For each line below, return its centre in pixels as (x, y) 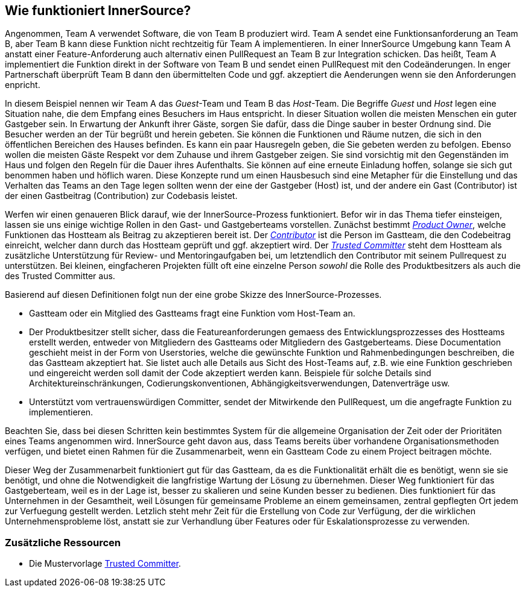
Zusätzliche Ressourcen (63, 542)
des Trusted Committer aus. (60, 276)
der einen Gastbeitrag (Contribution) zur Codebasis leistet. (121, 196)
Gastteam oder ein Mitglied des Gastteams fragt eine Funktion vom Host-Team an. (192, 313)
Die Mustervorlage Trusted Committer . (105, 564)
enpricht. (23, 85)
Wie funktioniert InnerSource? (98, 11)
